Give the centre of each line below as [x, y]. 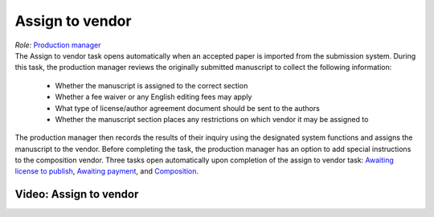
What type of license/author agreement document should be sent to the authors [188, 108]
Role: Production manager [58, 45]
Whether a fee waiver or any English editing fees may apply [154, 97]
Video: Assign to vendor [77, 194]
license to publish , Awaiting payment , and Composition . [106, 171]
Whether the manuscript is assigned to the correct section [151, 85]
